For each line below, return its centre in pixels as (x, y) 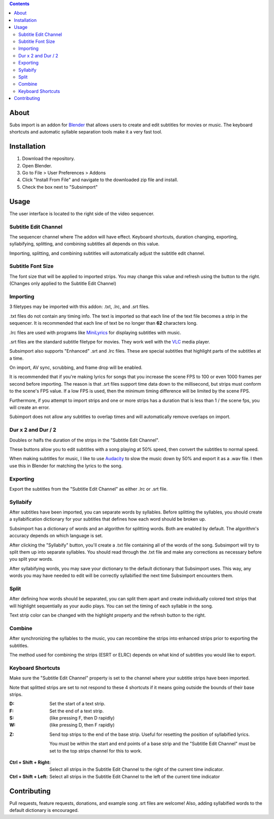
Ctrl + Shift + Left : (29, 776)
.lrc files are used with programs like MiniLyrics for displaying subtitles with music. (95, 332)
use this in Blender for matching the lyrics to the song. (66, 466)
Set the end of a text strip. (77, 711)
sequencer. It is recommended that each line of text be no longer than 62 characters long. (104, 323)
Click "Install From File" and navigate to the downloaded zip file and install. (100, 180)
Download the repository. (48, 159)
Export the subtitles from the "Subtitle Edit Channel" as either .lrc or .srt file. (89, 489)
